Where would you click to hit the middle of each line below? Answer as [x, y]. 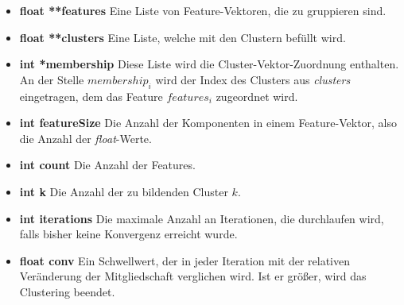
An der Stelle [52, 79]
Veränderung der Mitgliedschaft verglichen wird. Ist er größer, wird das [193, 276]
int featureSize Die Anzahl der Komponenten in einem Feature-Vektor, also [208, 123]
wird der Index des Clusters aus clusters [253, 79]
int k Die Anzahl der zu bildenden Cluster [124, 191]
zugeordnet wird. [257, 96]
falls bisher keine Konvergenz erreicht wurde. [128, 234]
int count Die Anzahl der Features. [107, 165]
